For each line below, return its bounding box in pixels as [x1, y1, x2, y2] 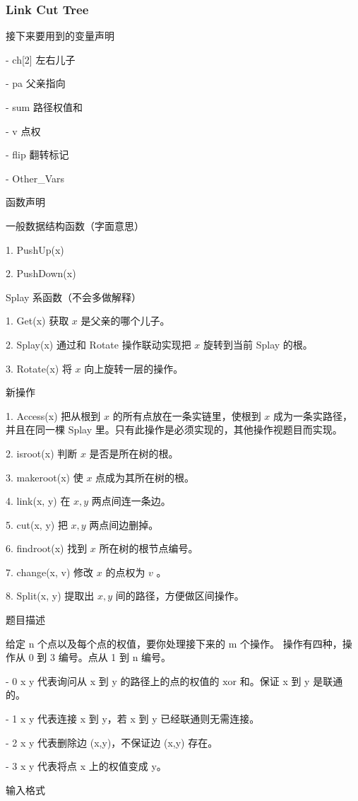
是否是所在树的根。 [89, 445, 179, 460]
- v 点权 [6, 123, 41, 138]
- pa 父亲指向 [6, 76, 66, 90]
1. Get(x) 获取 [6, 313, 69, 328]
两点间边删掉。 [89, 517, 159, 532]
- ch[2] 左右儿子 [6, 52, 76, 66]
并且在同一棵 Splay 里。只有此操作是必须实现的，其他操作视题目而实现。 [6, 422, 342, 437]
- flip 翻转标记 [6, 147, 69, 162]
